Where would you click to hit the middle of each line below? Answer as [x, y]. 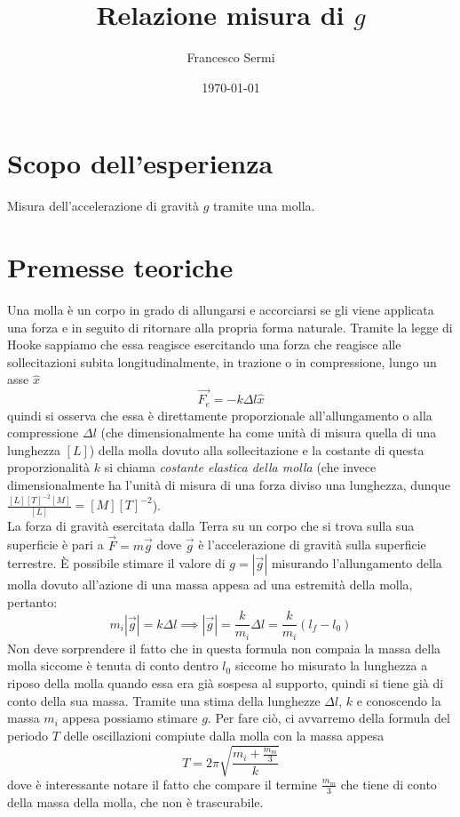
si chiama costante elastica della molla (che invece [240, 467]
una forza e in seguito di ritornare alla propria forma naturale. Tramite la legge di [230, 327]
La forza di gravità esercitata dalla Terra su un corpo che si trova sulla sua [211, 525]
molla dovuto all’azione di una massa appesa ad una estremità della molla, [210, 585]
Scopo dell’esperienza [140, 163]
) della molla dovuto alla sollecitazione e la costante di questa [257, 449]
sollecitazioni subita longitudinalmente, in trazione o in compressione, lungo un [222, 361]
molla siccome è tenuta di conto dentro [113, 665]
